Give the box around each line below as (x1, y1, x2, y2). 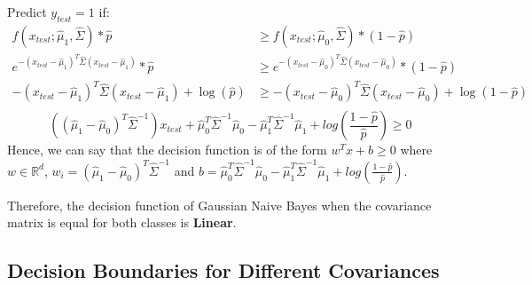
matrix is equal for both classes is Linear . (7, 213, 237, 232)
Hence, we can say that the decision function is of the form (7, 140, 327, 159)
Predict (7, 3, 47, 20)
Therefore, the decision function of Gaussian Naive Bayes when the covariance (7, 195, 432, 214)
